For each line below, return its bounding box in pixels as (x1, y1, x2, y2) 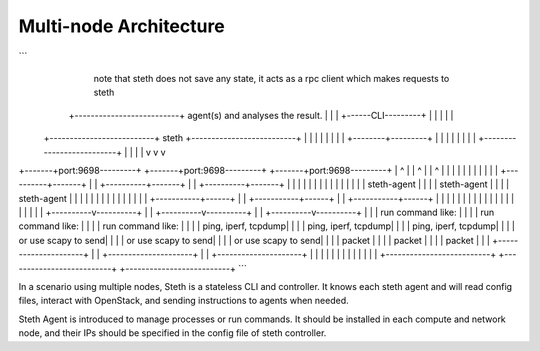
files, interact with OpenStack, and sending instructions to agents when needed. (18, 295, 349, 307)
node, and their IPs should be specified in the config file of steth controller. (18, 327, 327, 339)
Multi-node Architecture (18, 15, 225, 37)
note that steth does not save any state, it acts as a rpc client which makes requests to (93, 72, 450, 84)
